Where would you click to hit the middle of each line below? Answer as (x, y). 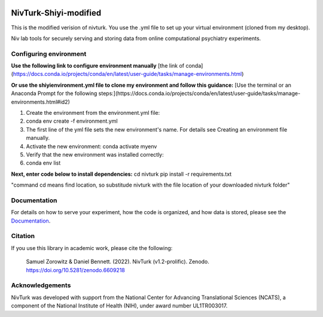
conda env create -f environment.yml (72, 121)
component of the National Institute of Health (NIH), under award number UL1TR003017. (119, 306)
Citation (23, 236)
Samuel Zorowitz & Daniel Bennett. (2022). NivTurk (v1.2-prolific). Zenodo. (118, 262)
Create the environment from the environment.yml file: (93, 113)
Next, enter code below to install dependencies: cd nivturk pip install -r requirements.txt (121, 174)
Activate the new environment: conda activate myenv (92, 146)
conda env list (43, 163)
